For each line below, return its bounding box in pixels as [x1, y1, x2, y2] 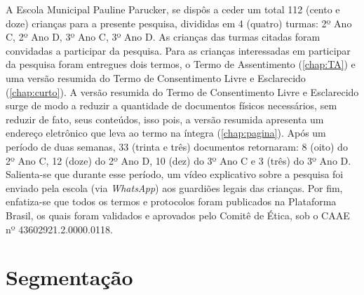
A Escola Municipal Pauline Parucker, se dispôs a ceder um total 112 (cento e [6, 2, 340, 16]
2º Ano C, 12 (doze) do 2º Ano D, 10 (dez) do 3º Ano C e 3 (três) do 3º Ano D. [6, 153, 351, 167]
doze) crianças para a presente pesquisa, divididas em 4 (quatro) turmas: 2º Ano [6, 15, 352, 30]
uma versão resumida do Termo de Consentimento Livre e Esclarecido [6, 70, 306, 85]
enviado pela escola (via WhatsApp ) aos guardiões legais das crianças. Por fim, [6, 180, 343, 195]
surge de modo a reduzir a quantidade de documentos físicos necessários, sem [6, 98, 337, 113]
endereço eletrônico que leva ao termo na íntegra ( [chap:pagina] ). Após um [6, 125, 326, 140]
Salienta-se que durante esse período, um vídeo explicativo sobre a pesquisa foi [6, 167, 344, 181]
